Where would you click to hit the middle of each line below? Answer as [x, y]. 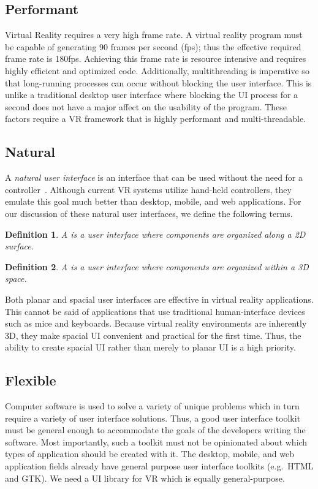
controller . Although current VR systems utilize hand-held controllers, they [148, 189]
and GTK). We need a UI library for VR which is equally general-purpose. [145, 478]
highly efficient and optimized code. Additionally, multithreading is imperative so [157, 70]
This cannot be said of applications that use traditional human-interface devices [155, 311]
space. [16, 279]
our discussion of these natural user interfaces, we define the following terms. [149, 213]
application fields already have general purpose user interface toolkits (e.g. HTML [159, 466]
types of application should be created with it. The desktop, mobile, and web [150, 454]
